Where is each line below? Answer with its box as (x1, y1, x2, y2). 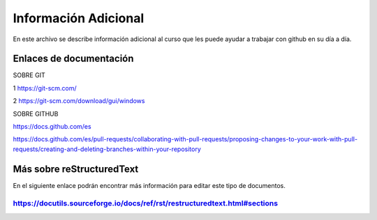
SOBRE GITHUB (13, 109, 59, 118)
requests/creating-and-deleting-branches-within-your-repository (13, 145, 202, 153)
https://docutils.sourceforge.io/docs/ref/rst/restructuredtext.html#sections (13, 198, 279, 208)
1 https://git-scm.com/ (13, 84, 77, 92)
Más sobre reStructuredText (13, 163, 139, 175)
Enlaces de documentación (13, 53, 134, 65)
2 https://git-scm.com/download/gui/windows (13, 97, 145, 105)
